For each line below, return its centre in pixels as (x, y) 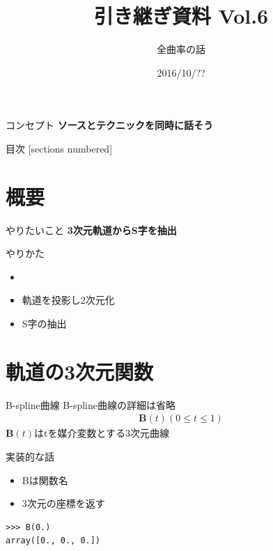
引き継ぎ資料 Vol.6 (181, 16)
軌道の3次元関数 (80, 371)
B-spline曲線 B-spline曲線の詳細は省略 (91, 404)
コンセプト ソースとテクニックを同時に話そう (109, 125)
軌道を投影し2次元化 (68, 300)
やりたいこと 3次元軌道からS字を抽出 (91, 230)
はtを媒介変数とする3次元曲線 (102, 433)
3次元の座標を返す (63, 503)
